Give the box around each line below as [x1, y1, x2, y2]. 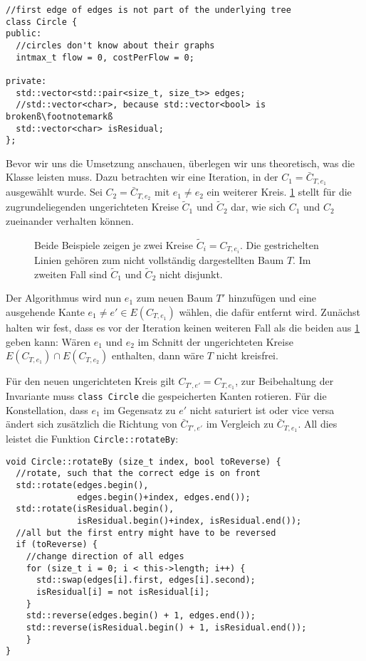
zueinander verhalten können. [6, 213, 134, 228]
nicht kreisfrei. [216, 348, 278, 363]
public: [6, 28, 42, 39]
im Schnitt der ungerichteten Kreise [137, 334, 293, 349]
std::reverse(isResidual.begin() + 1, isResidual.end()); [26, 622, 307, 633]
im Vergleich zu [206, 416, 274, 431]
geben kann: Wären [6, 334, 91, 349]
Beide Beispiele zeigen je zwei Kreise [34, 237, 193, 252]
